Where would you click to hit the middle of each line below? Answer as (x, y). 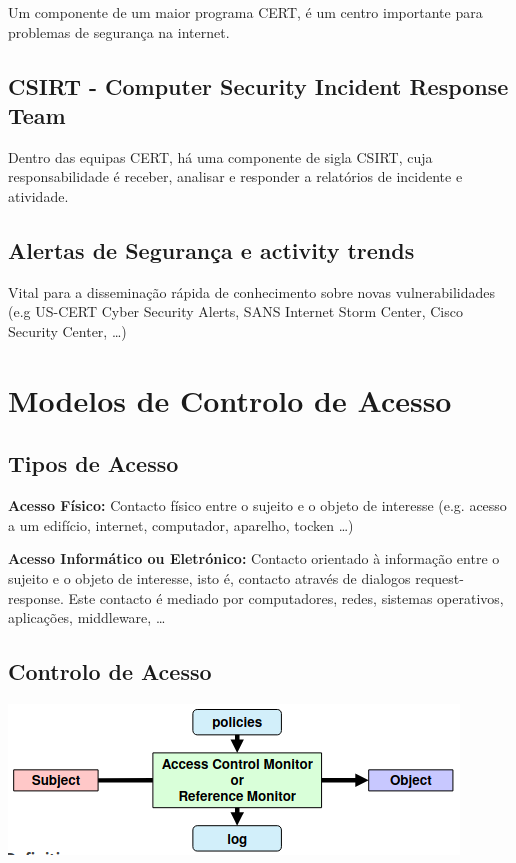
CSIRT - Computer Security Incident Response (258, 85)
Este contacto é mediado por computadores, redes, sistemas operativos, (286, 597)
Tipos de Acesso (93, 463)
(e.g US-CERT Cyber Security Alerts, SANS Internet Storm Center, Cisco (235, 311)
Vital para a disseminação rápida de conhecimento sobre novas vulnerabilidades (252, 291)
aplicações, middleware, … (87, 617)
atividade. (38, 195)
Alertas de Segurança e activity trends (211, 249)
